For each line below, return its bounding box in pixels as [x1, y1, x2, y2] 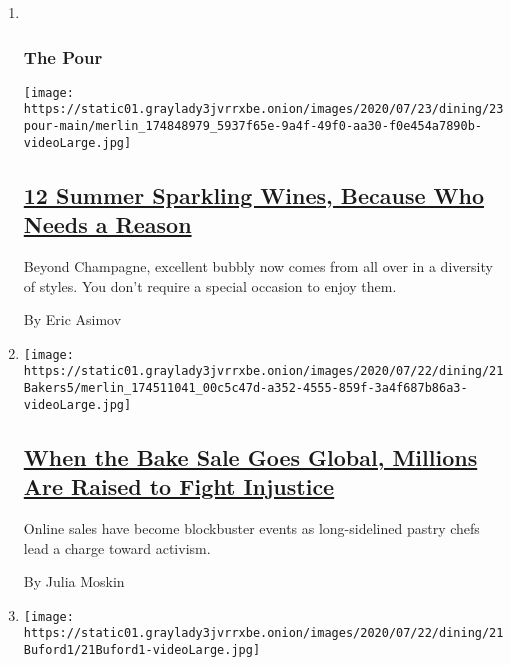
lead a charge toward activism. [23, 537, 211, 558]
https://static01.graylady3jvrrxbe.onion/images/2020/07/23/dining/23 [23, 102, 504, 117]
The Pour [23, 44, 103, 69]
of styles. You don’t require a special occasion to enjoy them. [23, 275, 397, 296]
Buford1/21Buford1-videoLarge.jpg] [23, 643, 261, 658]
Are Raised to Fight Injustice [23, 471, 335, 502]
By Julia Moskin [23, 571, 125, 592]
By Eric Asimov [23, 309, 122, 330]
